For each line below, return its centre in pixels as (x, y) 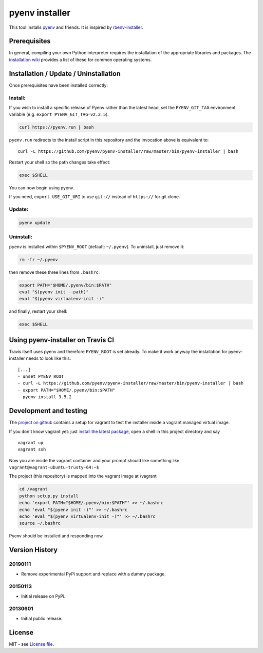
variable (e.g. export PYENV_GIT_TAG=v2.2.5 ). (59, 114)
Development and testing (48, 411)
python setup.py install (49, 496)
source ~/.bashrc (40, 523)
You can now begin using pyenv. (42, 188)
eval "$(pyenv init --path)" (54, 292)
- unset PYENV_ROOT (41, 377)
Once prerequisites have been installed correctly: (58, 85)
